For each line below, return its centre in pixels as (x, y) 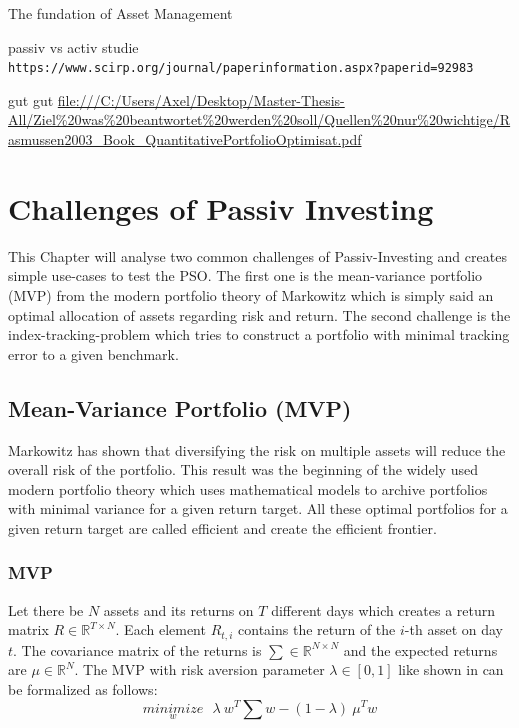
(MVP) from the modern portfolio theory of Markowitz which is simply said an (251, 294)
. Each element (160, 629)
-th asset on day (453, 629)
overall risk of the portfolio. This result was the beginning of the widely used (243, 469)
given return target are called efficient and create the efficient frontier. (222, 527)
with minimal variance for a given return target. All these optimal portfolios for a (258, 508)
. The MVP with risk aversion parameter (199, 669)
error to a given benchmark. (93, 353)
